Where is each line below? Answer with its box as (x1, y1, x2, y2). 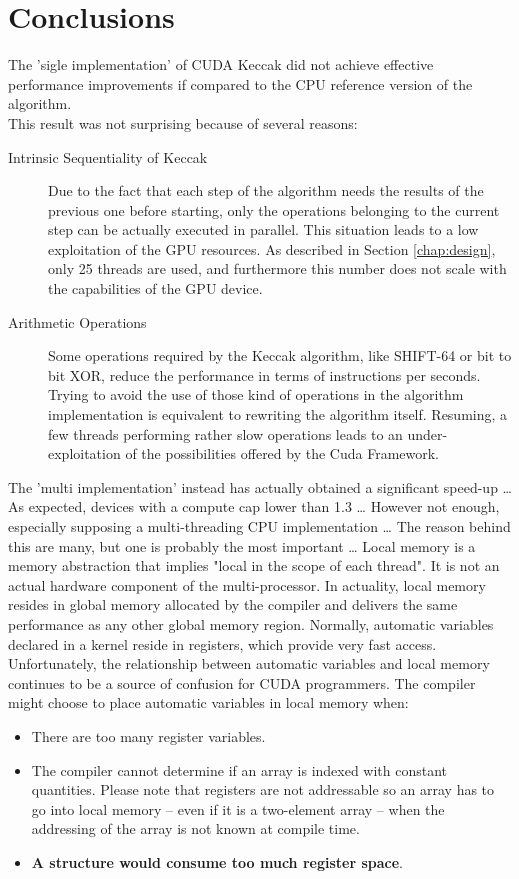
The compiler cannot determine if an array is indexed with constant (31, 759, 448, 780)
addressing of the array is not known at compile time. (31, 818, 360, 839)
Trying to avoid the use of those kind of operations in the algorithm (48, 384, 464, 405)
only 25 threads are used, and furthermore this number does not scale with (48, 258, 507, 279)
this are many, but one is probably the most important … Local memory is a (8, 535, 476, 556)
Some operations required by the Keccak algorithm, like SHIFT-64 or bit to (48, 345, 512, 366)
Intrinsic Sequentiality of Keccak (8, 146, 208, 167)
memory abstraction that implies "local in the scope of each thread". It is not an (8, 555, 500, 576)
